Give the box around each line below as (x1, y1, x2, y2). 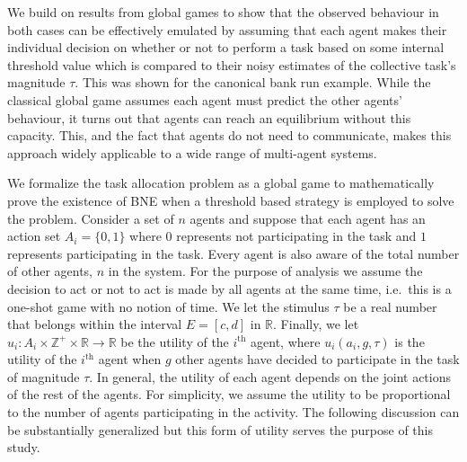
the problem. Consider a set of (7, 209, 174, 227)
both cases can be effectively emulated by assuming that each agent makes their (7, 20, 447, 39)
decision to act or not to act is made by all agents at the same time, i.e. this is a (7, 279, 452, 298)
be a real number (343, 297, 437, 315)
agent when (98, 350, 162, 369)
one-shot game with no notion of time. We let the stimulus (7, 297, 330, 315)
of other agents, (7, 262, 93, 280)
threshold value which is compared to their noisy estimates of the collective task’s (7, 55, 456, 74)
